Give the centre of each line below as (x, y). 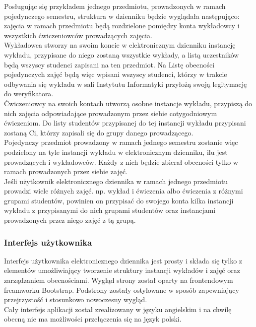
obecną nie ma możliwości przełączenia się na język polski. (93, 319)
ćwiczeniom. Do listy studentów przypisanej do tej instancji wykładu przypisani (125, 123)
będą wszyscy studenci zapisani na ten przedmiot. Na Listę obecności (109, 64)
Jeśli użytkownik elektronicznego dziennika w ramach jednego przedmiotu (116, 181)
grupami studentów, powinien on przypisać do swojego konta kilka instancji (119, 200)
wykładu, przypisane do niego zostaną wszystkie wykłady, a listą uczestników (122, 54)
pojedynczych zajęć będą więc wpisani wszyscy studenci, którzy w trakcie (116, 74)
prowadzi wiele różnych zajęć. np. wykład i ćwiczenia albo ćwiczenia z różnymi (124, 191)
